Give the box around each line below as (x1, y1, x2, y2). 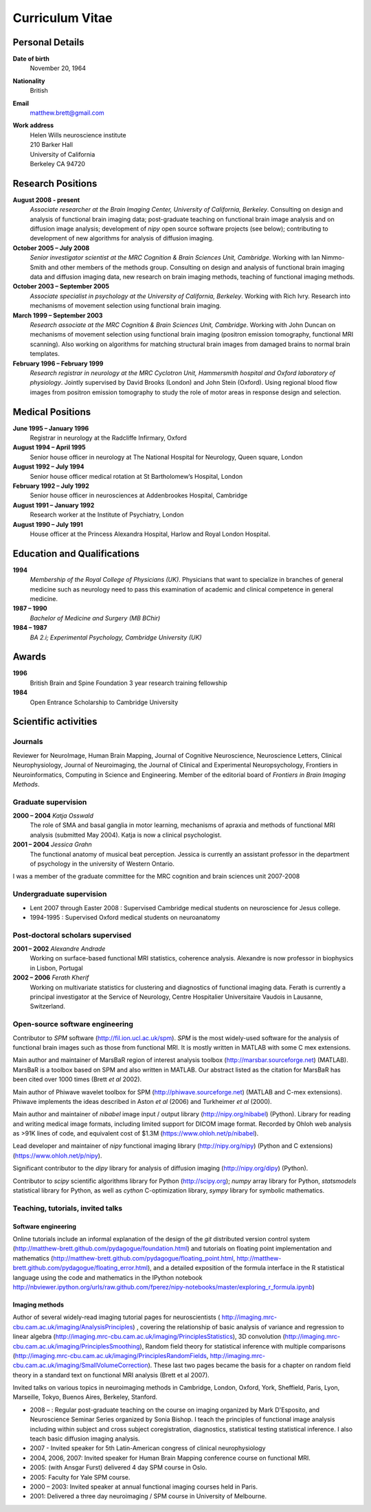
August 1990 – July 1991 (12, 520, 84, 528)
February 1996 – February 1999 (12, 359, 104, 368)
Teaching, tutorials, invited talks (12, 1203, 123, 1212)
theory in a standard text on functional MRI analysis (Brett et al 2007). (12, 1370, 210, 1379)
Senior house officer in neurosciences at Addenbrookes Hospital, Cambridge (30, 491, 248, 499)
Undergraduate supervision (12, 890, 107, 899)
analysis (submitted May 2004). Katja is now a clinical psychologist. (30, 831, 222, 839)
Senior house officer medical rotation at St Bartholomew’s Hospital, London (30, 472, 243, 480)
